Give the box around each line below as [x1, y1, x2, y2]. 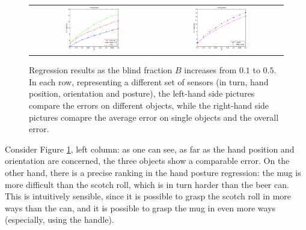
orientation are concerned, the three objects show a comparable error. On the [5, 154, 290, 167]
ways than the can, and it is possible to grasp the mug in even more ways [5, 201, 276, 214]
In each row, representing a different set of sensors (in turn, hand [29, 75, 269, 88]
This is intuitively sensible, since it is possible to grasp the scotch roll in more [5, 190, 292, 202]
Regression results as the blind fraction [29, 64, 173, 76]
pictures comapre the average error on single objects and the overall [29, 110, 279, 123]
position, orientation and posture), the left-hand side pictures [29, 87, 255, 100]
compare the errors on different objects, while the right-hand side [29, 99, 269, 112]
